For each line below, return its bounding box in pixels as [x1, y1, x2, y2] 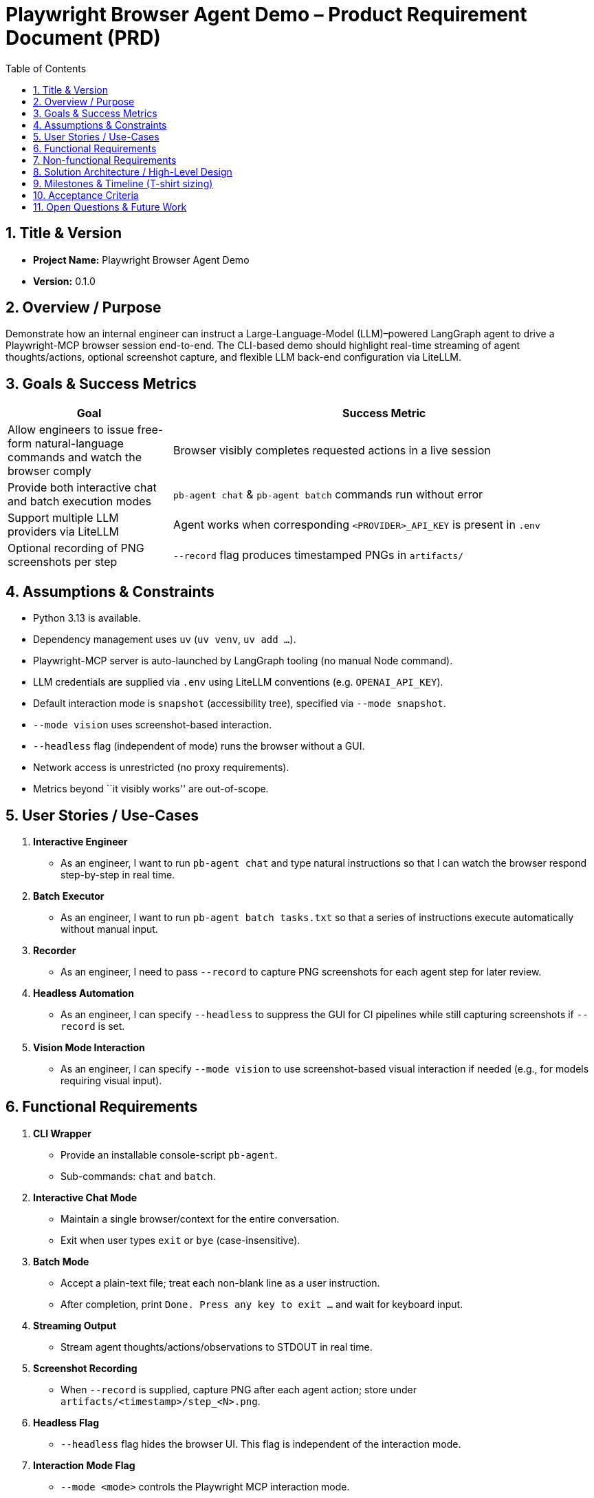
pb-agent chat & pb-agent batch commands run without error [173, 487, 483, 502]
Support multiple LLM [8, 511, 119, 525]
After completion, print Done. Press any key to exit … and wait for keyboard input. [60, 1298, 463, 1310]
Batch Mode [33, 1255, 89, 1267]
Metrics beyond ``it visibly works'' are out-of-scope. [33, 783, 269, 795]
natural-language [34, 436, 124, 451]
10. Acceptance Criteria [33, 189, 139, 201]
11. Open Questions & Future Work [33, 200, 187, 213]
